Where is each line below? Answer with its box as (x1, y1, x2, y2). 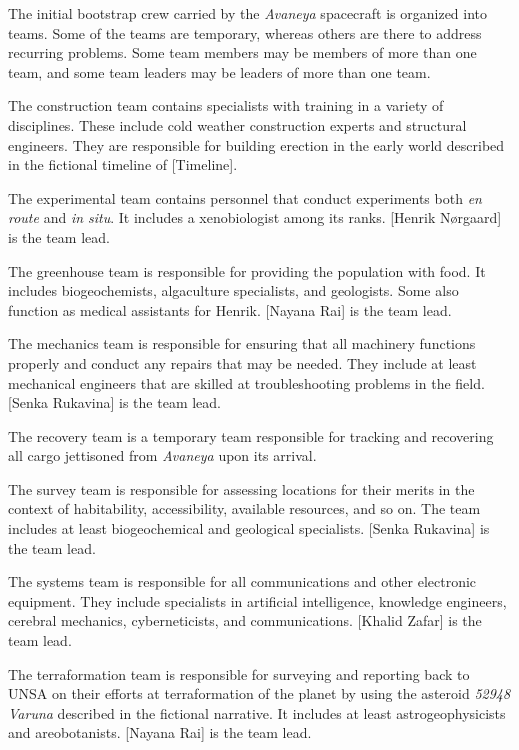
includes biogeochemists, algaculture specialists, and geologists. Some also (8, 280, 459, 301)
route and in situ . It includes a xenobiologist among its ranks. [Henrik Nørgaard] (8, 207, 502, 228)
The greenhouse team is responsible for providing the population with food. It (8, 260, 486, 281)
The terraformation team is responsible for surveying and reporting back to (8, 663, 470, 684)
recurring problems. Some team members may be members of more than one (8, 42, 477, 63)
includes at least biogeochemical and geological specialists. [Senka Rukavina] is (8, 518, 490, 539)
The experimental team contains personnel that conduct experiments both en (8, 187, 482, 208)
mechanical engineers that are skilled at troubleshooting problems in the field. (8, 372, 485, 393)
